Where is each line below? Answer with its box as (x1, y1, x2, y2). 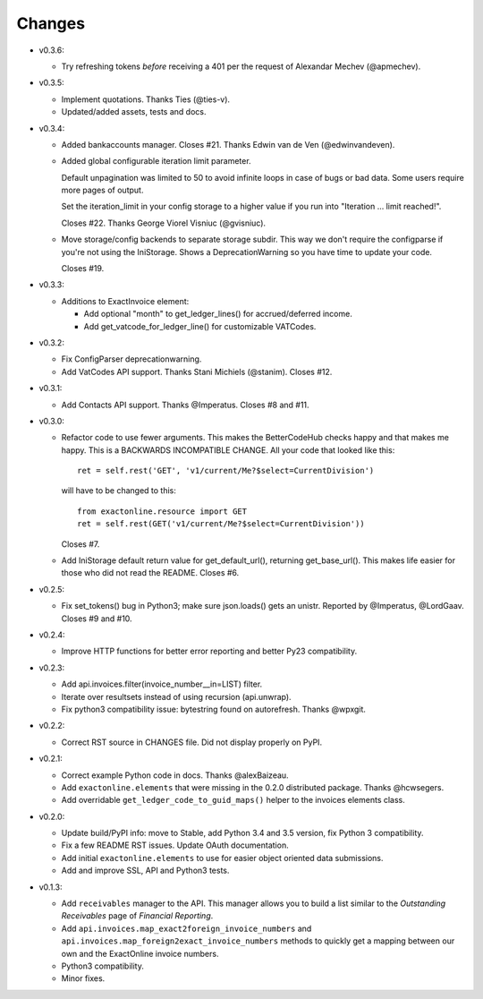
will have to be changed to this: (61, 485, 176, 496)
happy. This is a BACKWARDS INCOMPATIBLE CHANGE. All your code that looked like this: (61, 444, 395, 456)
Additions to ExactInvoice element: (61, 295, 190, 306)
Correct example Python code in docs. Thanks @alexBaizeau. (61, 770, 290, 781)
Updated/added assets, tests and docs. (61, 107, 207, 117)
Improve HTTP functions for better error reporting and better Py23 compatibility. (61, 645, 358, 657)
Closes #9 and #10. (61, 613, 133, 624)
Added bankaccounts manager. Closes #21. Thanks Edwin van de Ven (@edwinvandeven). (61, 139, 395, 149)
